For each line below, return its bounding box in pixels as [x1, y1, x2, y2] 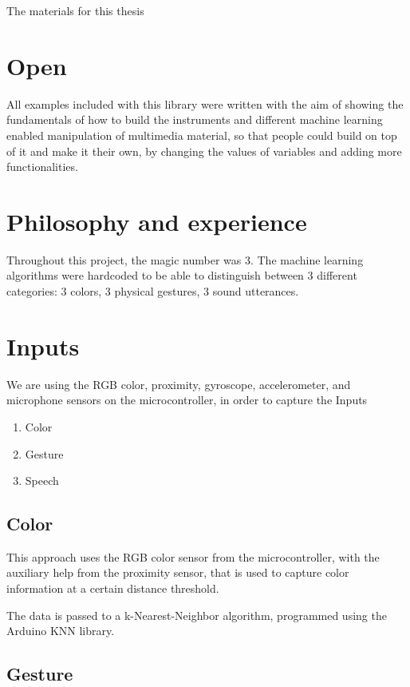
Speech [25, 472, 59, 489]
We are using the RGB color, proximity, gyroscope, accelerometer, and [6, 375, 351, 392]
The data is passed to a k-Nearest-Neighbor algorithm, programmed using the [6, 606, 387, 623]
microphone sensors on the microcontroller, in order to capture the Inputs [6, 391, 368, 408]
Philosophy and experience [6, 205, 307, 237]
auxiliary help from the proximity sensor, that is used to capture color [6, 564, 349, 581]
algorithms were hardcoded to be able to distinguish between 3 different [6, 267, 357, 284]
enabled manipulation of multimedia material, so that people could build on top [6, 126, 397, 143]
